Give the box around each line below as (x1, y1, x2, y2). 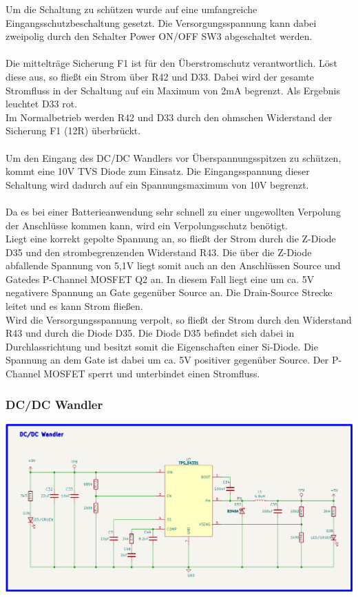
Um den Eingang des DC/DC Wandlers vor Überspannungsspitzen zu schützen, (6, 150, 341, 165)
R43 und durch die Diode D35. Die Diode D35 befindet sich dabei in (6, 326, 295, 340)
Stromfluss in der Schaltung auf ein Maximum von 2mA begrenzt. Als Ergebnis (6, 83, 341, 97)
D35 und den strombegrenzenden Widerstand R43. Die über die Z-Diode (6, 244, 312, 259)
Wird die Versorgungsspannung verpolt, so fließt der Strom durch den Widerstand (6, 312, 352, 326)
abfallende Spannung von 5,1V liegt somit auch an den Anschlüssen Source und (6, 258, 341, 273)
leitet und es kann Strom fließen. (6, 299, 143, 313)
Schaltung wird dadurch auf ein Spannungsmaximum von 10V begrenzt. (6, 177, 309, 191)
